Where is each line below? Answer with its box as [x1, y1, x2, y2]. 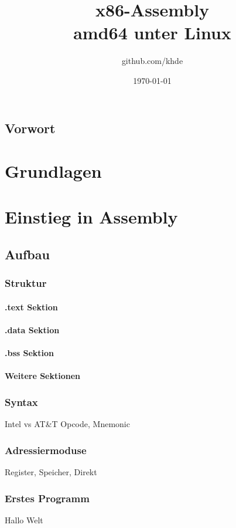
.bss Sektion [5, 347, 54, 359]
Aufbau [5, 245, 50, 263]
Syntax [5, 394, 38, 409]
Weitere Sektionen [5, 370, 81, 382]
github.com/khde [121, 55, 183, 67]
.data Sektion [5, 324, 60, 336]
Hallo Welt [5, 513, 43, 526]
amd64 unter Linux [73, 21, 231, 45]
